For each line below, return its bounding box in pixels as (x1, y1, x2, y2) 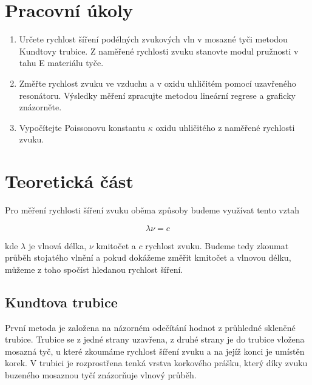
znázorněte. (19, 101, 62, 113)
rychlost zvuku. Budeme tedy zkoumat (145, 239, 289, 252)
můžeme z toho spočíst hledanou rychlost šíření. (5, 263, 183, 275)
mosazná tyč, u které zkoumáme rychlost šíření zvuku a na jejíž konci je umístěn (5, 344, 305, 357)
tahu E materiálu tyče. (19, 56, 104, 69)
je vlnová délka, (28, 239, 87, 252)
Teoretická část (5, 169, 134, 193)
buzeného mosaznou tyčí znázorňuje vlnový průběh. (5, 368, 197, 381)
